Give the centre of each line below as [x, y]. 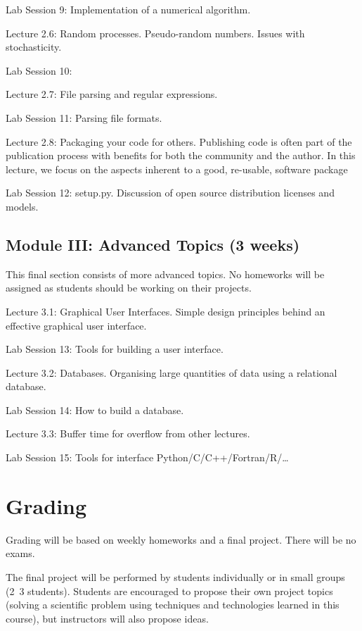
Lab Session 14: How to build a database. [95, 410]
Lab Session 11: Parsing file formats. [84, 117]
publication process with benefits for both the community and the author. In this [181, 155]
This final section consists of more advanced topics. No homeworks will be [165, 274]
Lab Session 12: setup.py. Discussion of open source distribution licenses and [170, 193]
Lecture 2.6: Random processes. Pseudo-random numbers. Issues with [155, 33]
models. [22, 206]
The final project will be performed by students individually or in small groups [175, 576]
